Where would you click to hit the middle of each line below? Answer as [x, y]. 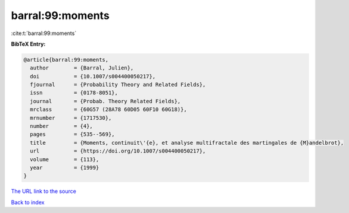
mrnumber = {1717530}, [71, 118]
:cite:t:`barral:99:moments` [44, 33]
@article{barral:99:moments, [66, 60]
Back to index [28, 202]
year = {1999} [65, 168]
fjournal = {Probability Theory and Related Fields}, [118, 85]
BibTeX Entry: [28, 44]
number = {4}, [62, 126]
